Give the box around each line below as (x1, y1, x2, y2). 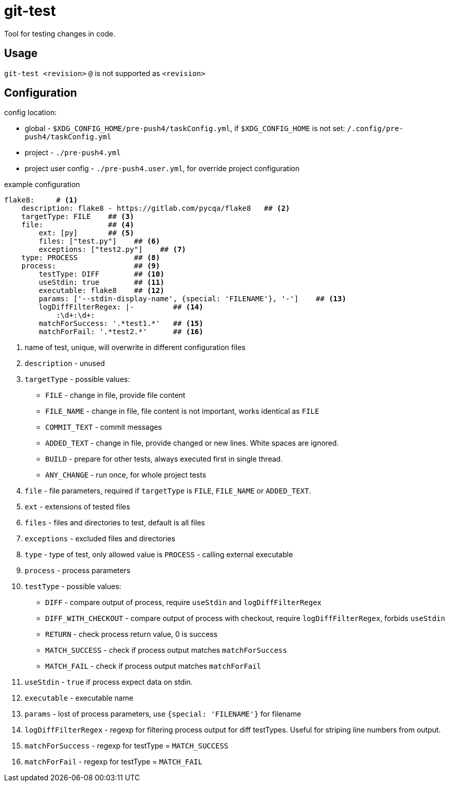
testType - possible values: (25, 582, 121, 591)
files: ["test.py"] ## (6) (39, 237, 160, 246)
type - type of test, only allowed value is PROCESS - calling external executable (25, 550, 293, 559)
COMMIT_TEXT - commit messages (45, 423, 162, 432)
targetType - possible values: (25, 375, 130, 384)
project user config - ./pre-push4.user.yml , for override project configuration (25, 164, 300, 173)
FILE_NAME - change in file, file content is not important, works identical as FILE (45, 407, 320, 416)
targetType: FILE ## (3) (21, 212, 134, 221)
